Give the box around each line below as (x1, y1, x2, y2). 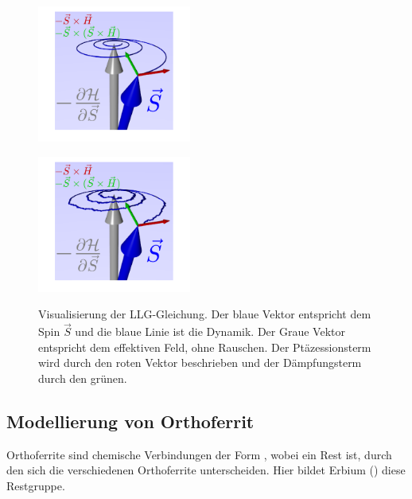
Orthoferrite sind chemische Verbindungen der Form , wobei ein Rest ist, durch (6, 446, 392, 462)
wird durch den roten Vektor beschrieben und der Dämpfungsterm (38, 354, 362, 371)
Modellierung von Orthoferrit (6, 408, 255, 433)
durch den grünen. (38, 370, 127, 386)
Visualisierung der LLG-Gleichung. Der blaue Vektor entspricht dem (38, 306, 371, 322)
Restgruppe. (6, 477, 65, 493)
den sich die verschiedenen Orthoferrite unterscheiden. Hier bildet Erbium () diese (6, 462, 406, 478)
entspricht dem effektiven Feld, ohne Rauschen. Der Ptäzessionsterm (38, 338, 371, 355)
